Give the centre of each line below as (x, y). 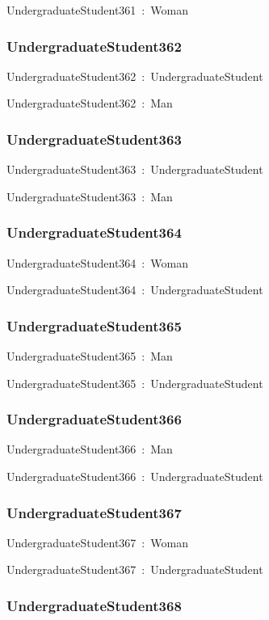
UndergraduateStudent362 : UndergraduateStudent (135, 76)
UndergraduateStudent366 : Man (90, 449)
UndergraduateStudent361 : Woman (97, 10)
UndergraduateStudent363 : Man (90, 196)
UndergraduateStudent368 (94, 605)
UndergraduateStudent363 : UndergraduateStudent (135, 169)
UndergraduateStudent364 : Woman (97, 262)
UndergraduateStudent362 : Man (90, 103)
